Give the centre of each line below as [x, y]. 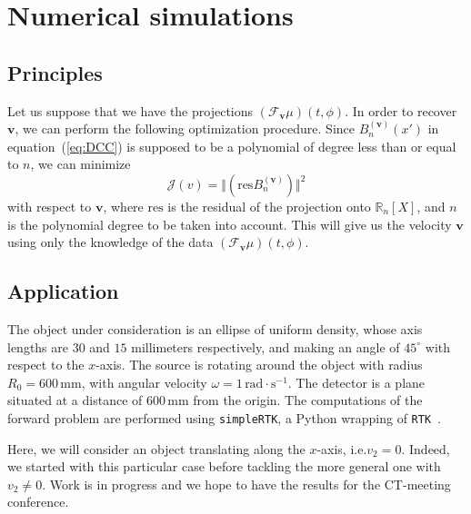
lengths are [38, 346]
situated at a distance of [75, 400]
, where [123, 206]
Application [63, 291]
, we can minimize [80, 164]
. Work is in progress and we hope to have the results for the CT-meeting [246, 484]
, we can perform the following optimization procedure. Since [185, 128]
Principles [55, 72]
